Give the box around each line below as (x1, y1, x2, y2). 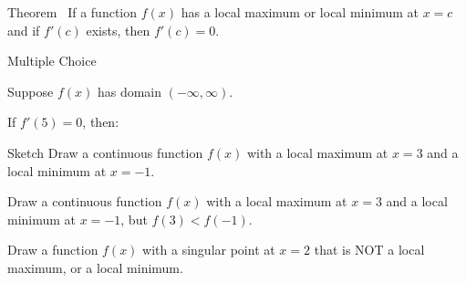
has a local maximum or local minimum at (181, 3, 419, 21)
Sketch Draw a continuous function (7, 142, 203, 162)
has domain (97, 81, 162, 100)
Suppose (7, 81, 54, 100)
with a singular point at (142, 240, 275, 259)
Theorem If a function (7, 3, 137, 21)
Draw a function (7, 240, 98, 259)
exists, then (86, 20, 150, 39)
